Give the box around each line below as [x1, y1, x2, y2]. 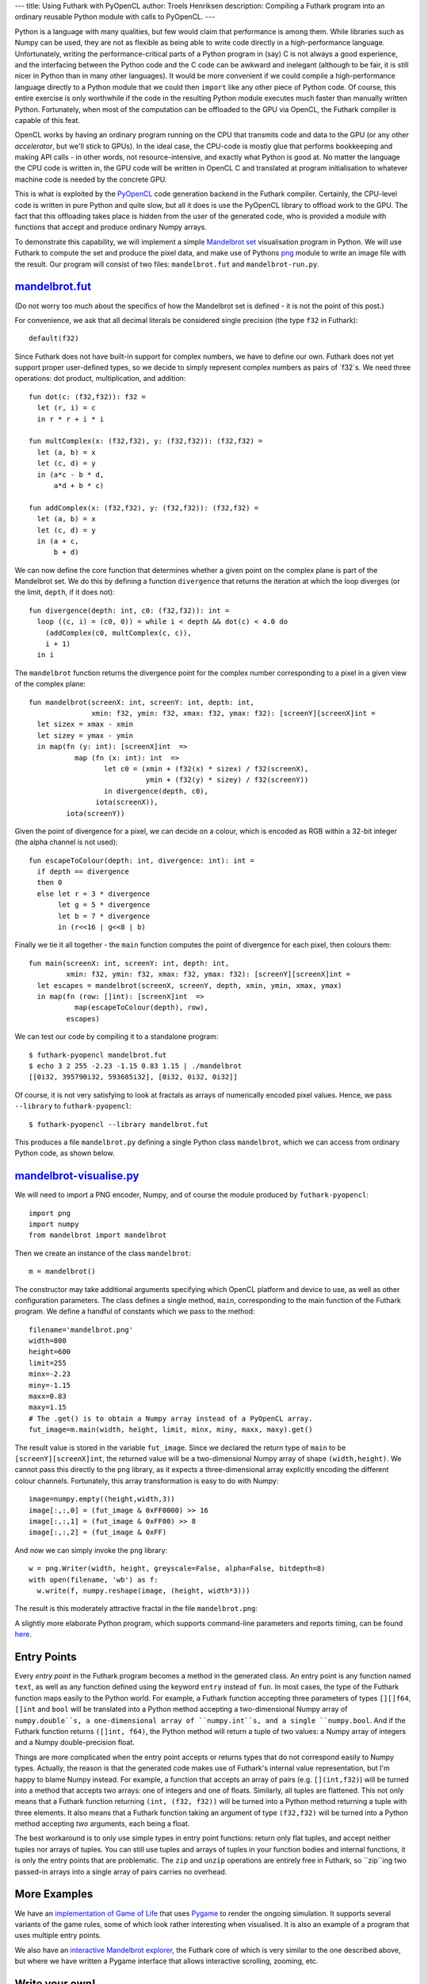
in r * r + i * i [36, 414, 105, 424]
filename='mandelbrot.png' [29, 1325, 134, 1334]
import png [29, 1209, 71, 1217]
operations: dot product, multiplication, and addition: [14, 374, 186, 383]
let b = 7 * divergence [58, 911, 151, 921]
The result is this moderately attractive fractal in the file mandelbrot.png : [14, 1604, 258, 1613]
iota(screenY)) [66, 809, 125, 817]
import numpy [29, 1219, 79, 1228]
